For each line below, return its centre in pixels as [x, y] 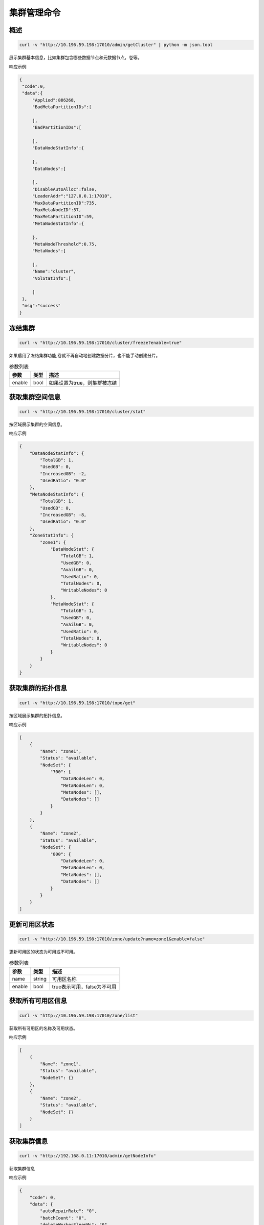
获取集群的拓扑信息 [38, 688]
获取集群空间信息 [35, 397]
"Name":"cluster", [54, 271]
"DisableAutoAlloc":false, [65, 189]
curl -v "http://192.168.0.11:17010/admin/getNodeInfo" [88, 1156]
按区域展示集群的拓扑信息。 [37, 715]
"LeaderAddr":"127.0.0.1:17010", [72, 196]
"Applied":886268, [54, 100]
